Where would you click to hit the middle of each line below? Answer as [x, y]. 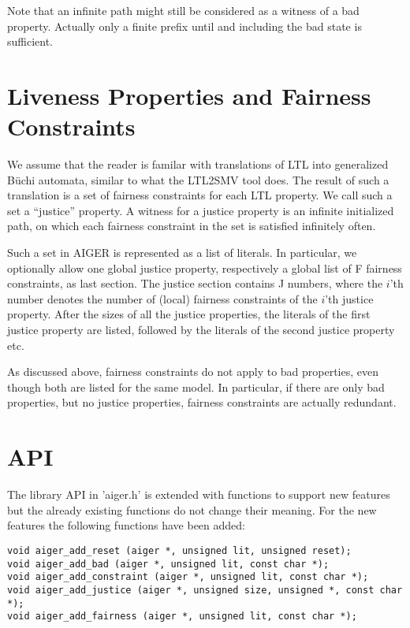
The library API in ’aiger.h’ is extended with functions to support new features [199, 494]
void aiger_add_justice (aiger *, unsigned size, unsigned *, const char [205, 590]
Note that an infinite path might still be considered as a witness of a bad [183, 10]
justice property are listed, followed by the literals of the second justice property [201, 330]
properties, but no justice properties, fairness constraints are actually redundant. [202, 402]
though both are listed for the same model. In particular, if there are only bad [196, 386]
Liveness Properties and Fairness [189, 95]
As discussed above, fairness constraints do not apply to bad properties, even [193, 372]
